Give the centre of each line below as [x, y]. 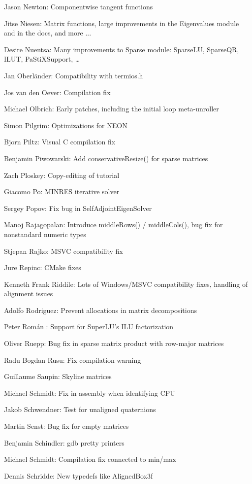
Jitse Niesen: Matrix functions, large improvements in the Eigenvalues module [122, 23]
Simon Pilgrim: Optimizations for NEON [66, 125]
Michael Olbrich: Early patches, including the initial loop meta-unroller [111, 109]
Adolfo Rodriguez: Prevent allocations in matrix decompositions [100, 310]
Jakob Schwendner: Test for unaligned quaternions [80, 409]
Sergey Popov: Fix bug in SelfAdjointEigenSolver [78, 208]
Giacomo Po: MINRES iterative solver [62, 191]
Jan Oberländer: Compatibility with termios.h [74, 75]
